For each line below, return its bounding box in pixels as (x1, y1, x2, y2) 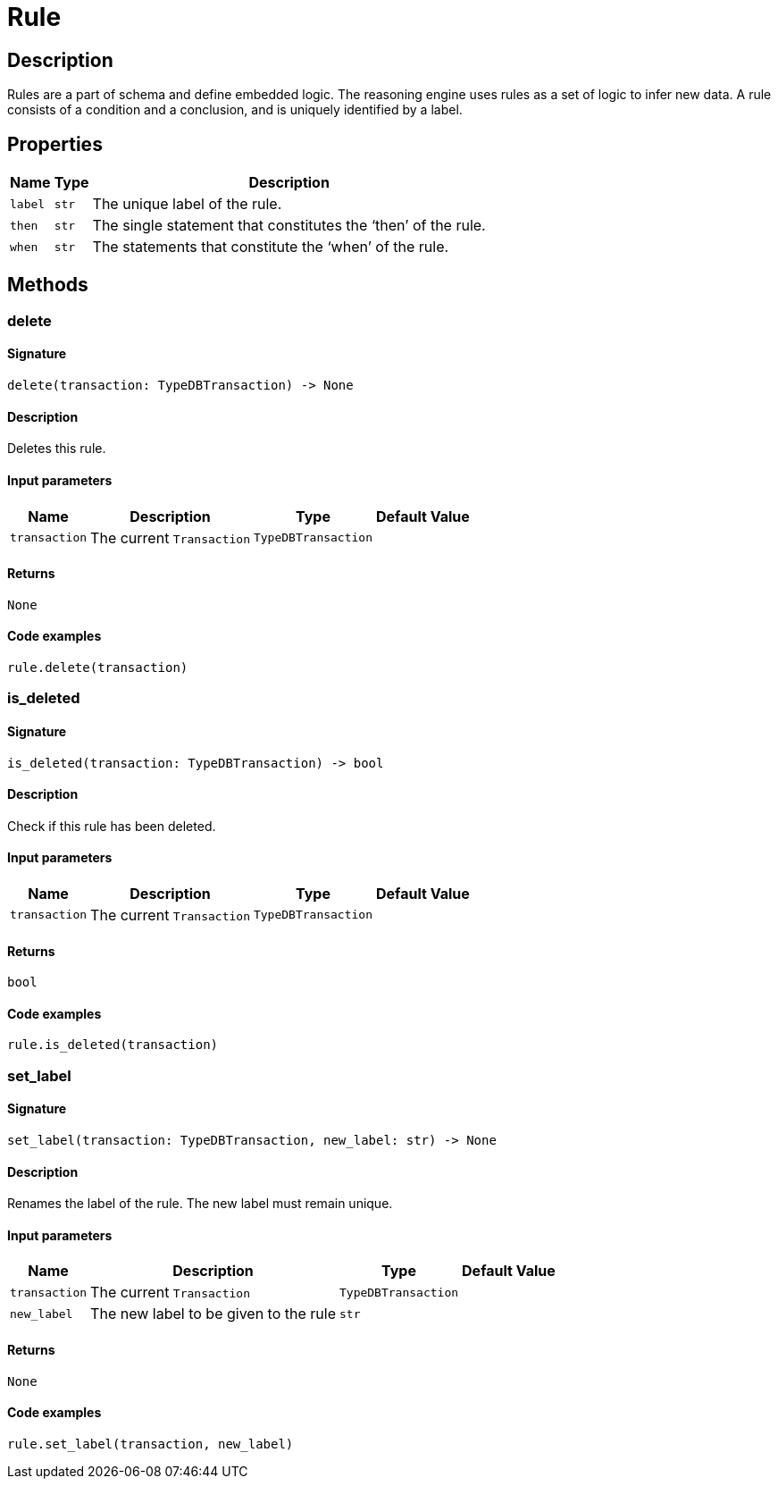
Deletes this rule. (7, 441, 106, 457)
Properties (7, 132, 103, 155)
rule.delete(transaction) (7, 659, 188, 675)
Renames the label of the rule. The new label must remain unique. (7, 1196, 393, 1212)
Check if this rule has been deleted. (7, 818, 216, 834)
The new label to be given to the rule (90, 1305, 336, 1323)
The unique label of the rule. (92, 195, 282, 214)
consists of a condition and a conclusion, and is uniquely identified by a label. (7, 102, 463, 118)
